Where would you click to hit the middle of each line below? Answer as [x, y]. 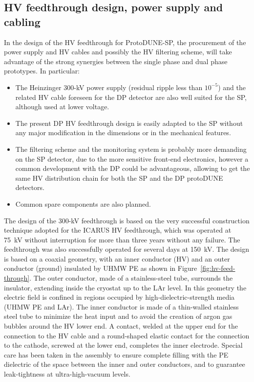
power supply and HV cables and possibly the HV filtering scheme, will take [118, 52]
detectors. [30, 187]
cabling [22, 21]
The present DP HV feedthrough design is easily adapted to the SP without [129, 123]
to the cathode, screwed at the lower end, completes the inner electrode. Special [123, 345]
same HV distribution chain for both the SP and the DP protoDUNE [119, 178]
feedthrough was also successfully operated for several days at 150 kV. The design [127, 249]
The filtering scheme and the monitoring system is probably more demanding [131, 149]
